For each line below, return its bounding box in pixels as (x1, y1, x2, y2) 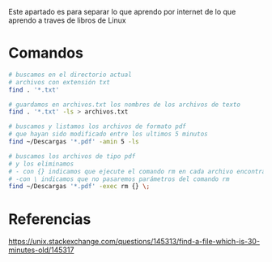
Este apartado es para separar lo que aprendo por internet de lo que (8, 7, 236, 16)
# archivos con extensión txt (8, 78, 111, 86)
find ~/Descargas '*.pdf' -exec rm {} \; (8, 183, 151, 191)
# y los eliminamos (8, 160, 74, 168)
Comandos (8, 44, 83, 62)
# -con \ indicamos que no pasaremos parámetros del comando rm (8, 174, 230, 183)
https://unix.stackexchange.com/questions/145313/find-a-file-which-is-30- (8, 237, 261, 247)
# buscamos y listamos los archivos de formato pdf (8, 122, 186, 131)
